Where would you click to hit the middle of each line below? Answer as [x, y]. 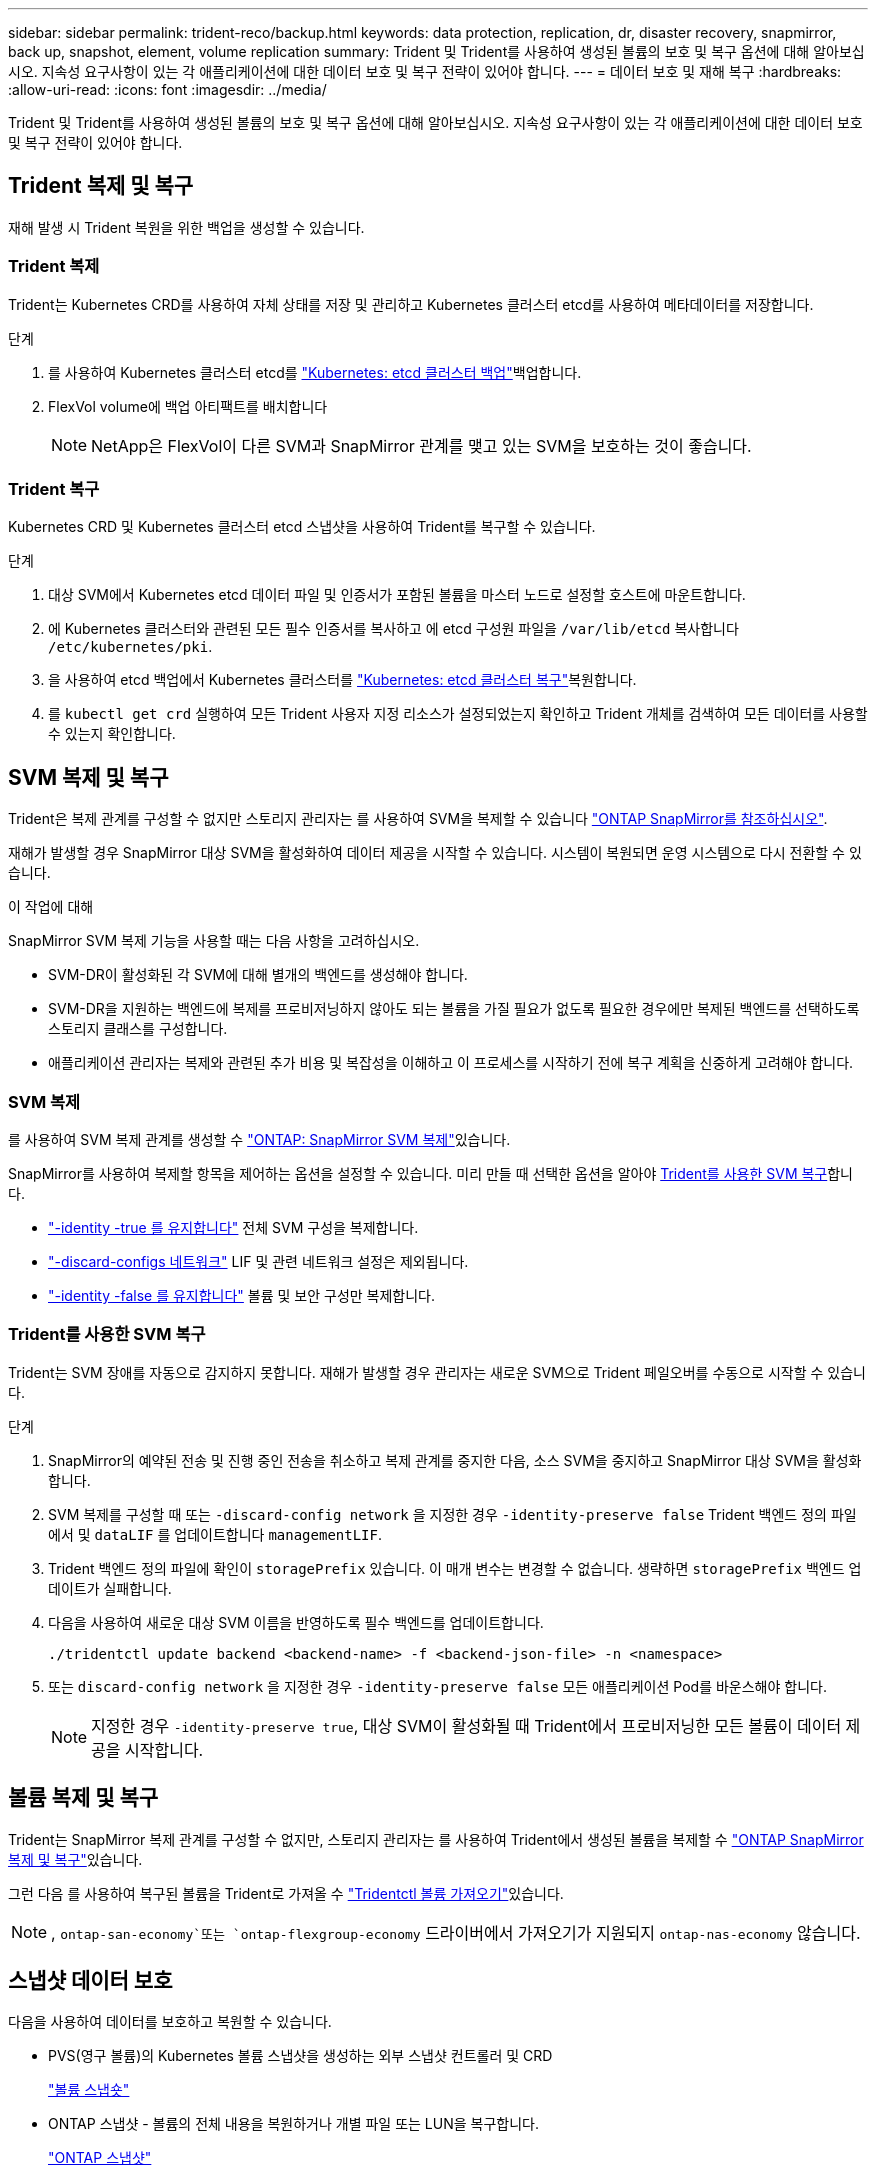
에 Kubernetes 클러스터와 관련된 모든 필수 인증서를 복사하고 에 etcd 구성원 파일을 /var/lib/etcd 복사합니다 [393, 629]
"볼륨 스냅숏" [89, 2090]
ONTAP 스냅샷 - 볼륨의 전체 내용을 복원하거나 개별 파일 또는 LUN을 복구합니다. [294, 2124]
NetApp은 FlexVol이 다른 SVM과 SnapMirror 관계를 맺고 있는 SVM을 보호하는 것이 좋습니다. [421, 445]
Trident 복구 [54, 488]
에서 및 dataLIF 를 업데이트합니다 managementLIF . [215, 1534]
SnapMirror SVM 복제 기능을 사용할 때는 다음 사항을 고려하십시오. [214, 941]
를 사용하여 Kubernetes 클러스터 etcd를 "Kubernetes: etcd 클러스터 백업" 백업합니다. [315, 372]
